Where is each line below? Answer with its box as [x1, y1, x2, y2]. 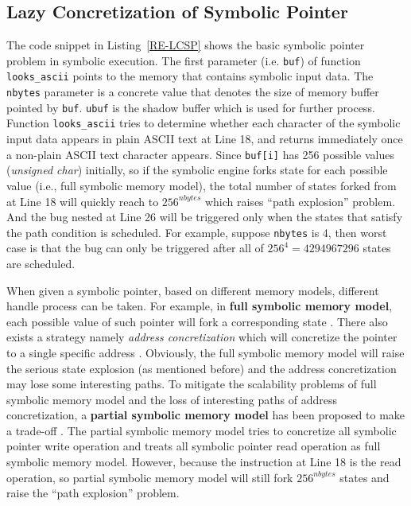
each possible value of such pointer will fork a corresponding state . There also [6, 313, 388, 329]
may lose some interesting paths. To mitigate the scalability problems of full [6, 376, 377, 392]
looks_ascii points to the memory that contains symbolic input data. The [6, 68, 374, 84]
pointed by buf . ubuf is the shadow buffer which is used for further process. [6, 99, 375, 115]
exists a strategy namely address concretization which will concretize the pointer [6, 329, 397, 345]
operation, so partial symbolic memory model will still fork [6, 469, 293, 485]
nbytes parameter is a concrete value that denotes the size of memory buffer [6, 84, 379, 100]
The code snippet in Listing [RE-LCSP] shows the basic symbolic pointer [6, 37, 365, 53]
